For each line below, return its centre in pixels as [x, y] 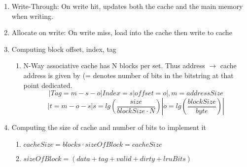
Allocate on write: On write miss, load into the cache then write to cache [122, 32]
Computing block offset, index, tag [64, 49]
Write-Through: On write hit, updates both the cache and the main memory [127, 6]
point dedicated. [48, 85]
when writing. [32, 16]
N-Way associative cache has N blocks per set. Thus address [114, 65]
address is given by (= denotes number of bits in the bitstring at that [128, 75]
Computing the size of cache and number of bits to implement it [109, 127]
